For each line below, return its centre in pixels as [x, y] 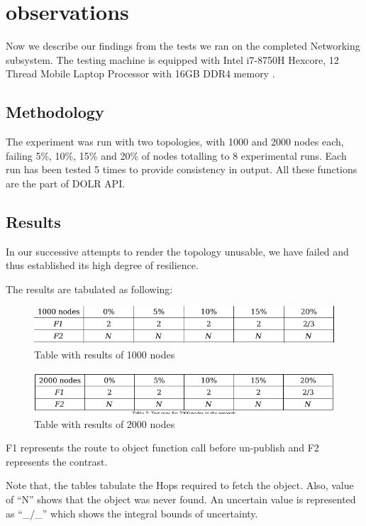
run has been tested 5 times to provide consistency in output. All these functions [182, 169]
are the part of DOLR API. [66, 183]
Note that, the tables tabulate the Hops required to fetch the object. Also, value [180, 485]
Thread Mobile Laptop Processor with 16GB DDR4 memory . [140, 73]
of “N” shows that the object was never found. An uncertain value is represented [181, 499]
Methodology [55, 112]
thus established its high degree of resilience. [102, 265]
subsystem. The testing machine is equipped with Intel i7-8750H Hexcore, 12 [172, 59]
